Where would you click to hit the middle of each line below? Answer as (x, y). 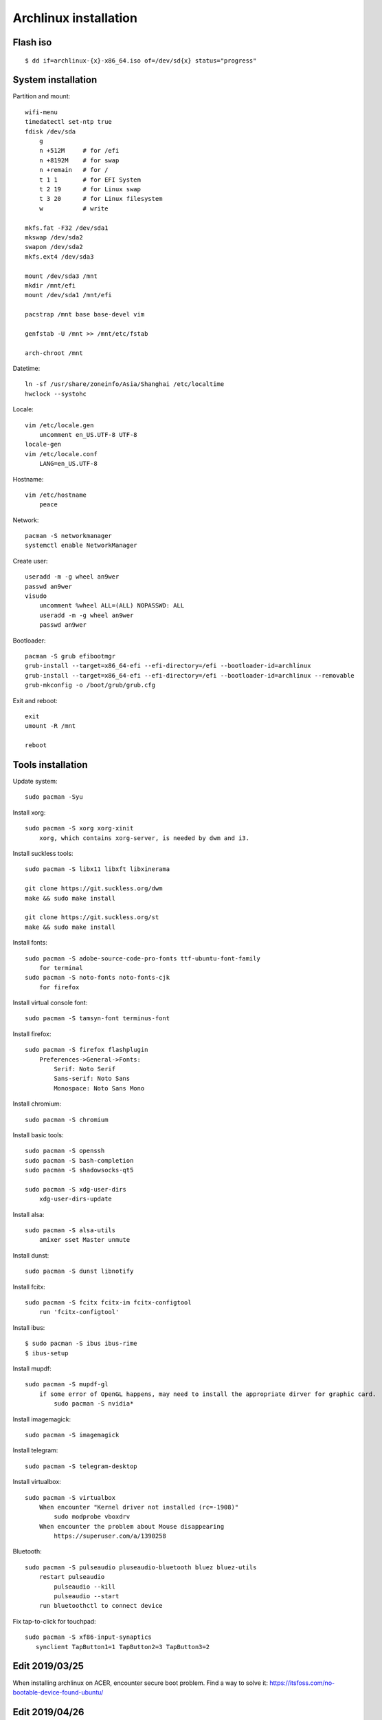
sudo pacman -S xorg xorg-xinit (79, 828)
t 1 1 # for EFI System (90, 180)
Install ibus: (29, 1327)
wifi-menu (41, 112)
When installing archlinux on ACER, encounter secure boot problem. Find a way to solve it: (140, 1683)
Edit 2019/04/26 (48, 1712)
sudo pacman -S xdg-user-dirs (76, 1189)
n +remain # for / (74, 170)
